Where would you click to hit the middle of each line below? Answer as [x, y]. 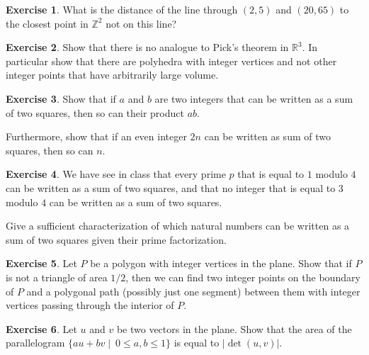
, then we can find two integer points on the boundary [243, 277]
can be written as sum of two [267, 136]
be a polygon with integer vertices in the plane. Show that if [221, 263]
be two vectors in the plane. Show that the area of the [234, 328]
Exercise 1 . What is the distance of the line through [122, 9]
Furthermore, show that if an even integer [96, 136]
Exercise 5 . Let [41, 263]
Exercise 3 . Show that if [61, 98]
